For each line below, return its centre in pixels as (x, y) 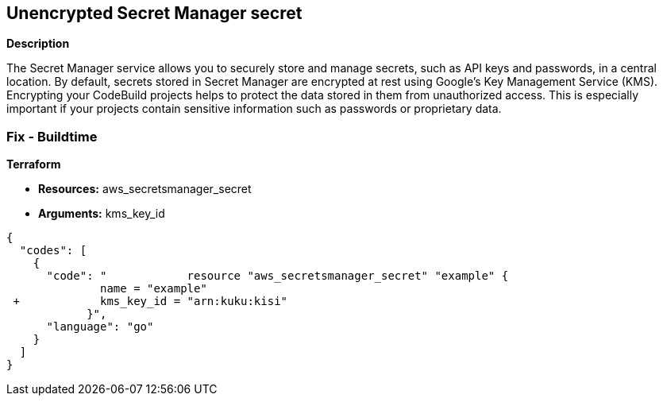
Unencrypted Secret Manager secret (154, 13)
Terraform (34, 164)
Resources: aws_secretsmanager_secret (145, 189)
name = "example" (154, 289)
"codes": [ (53, 251)
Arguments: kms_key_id (102, 214)
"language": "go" (100, 327)
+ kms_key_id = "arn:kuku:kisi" (150, 301)
